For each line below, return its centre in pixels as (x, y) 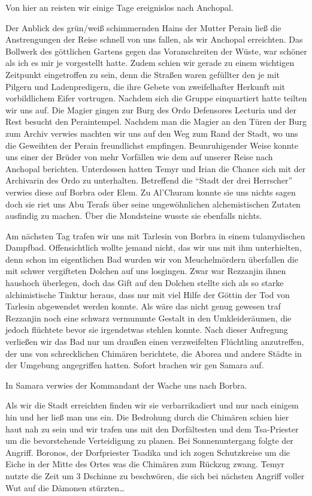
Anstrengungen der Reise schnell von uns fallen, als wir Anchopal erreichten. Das (154, 39)
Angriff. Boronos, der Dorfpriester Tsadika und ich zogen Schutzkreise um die (148, 452)
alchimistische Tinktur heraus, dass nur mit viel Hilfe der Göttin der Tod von (148, 294)
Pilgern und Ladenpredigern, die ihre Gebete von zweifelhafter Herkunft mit (146, 86)
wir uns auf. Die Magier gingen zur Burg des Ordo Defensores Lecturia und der (151, 109)
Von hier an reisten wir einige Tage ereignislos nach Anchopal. (119, 7)
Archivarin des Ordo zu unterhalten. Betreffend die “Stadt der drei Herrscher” (149, 180)
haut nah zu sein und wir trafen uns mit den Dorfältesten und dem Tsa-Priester (152, 429)
